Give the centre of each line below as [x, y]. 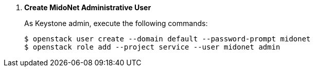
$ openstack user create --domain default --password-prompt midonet [168, 39]
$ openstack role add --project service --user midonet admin [152, 47]
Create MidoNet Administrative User [88, 7]
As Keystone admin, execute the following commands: [116, 23]
